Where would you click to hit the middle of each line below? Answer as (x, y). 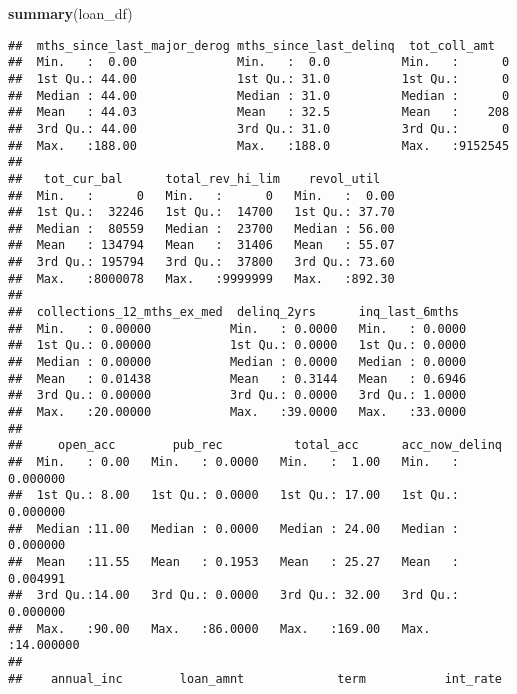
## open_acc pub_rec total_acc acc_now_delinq (255, 445)
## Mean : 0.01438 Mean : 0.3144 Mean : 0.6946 (237, 378)
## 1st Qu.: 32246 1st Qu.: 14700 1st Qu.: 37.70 (201, 212)
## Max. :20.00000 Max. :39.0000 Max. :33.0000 (237, 412)
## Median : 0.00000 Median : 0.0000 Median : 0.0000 (237, 362)
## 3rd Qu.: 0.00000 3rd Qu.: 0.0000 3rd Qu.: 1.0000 (237, 395)
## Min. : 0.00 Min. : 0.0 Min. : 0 (259, 62)
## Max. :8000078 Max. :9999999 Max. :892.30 (201, 278)
